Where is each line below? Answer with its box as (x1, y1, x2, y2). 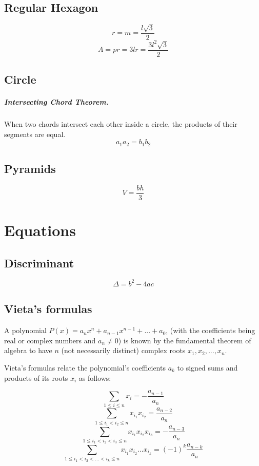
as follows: (78, 372, 111, 383)
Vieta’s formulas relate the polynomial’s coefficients (4, 362, 166, 373)
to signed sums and (177, 362, 238, 373)
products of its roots (4, 372, 68, 383)
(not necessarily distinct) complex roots (61, 345, 186, 356)
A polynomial (4, 325, 47, 336)
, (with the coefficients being (166, 325, 255, 336)
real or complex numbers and (4, 335, 96, 345)
